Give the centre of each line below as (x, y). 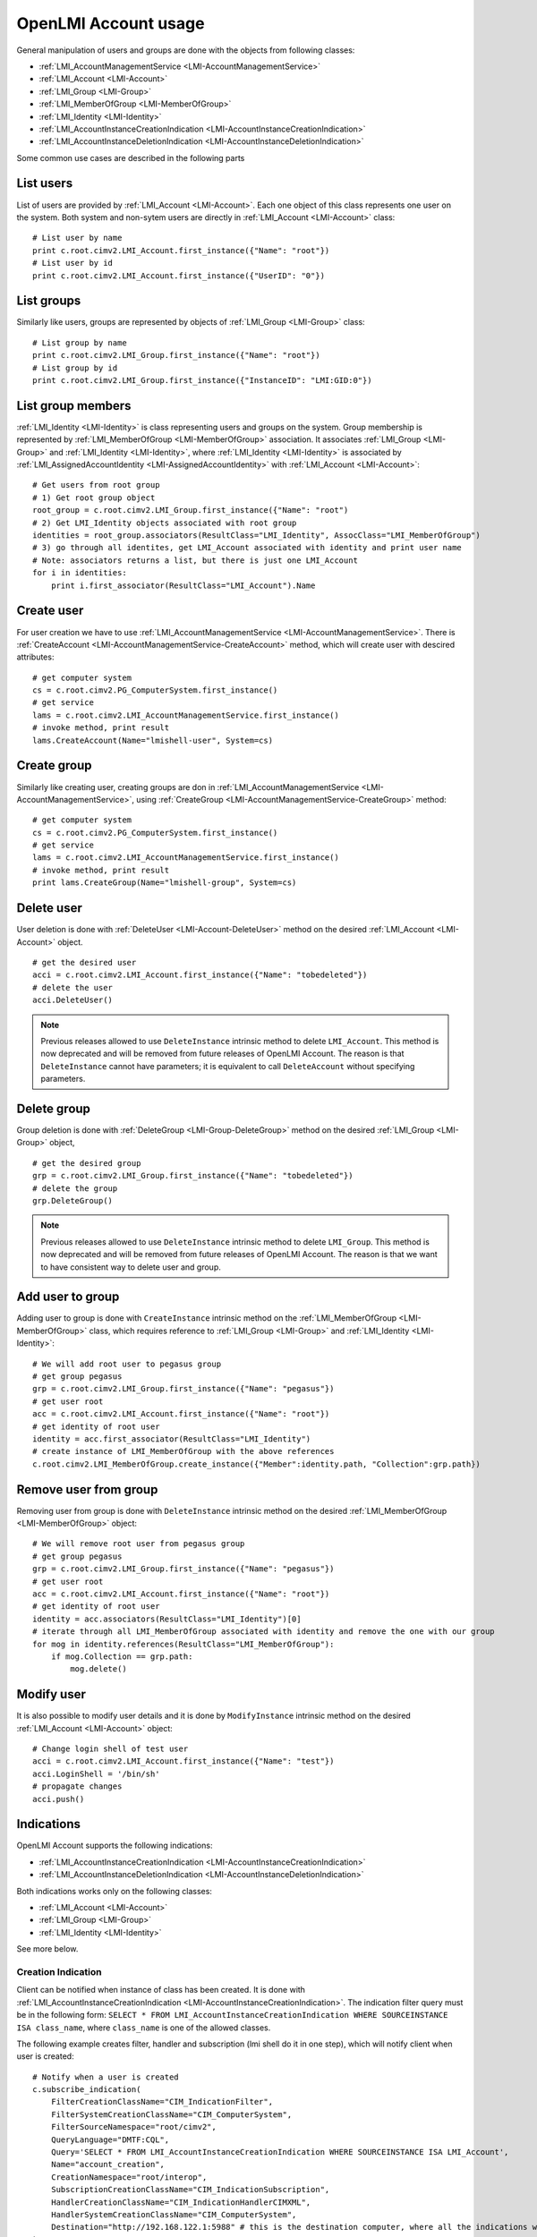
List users (45, 183)
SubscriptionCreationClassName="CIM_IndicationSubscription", (190, 2190)
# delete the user (73, 987)
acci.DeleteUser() (73, 1000)
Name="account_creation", (108, 2165)
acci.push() (59, 1799)
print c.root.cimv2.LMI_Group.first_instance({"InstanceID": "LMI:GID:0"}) (202, 380)
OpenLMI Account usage (111, 23)
